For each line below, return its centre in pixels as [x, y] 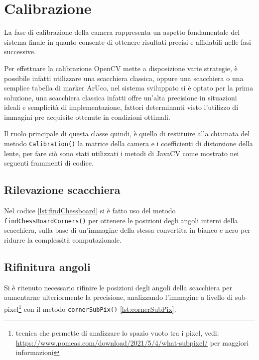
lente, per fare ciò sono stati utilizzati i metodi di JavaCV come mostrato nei [122, 153]
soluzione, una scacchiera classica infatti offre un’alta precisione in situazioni [121, 97]
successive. [20, 51]
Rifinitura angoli [47, 266]
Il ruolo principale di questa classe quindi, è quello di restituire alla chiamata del [127, 134]
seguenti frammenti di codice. [49, 163]
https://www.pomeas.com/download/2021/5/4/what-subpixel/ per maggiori [132, 342]
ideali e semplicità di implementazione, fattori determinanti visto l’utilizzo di [121, 107]
